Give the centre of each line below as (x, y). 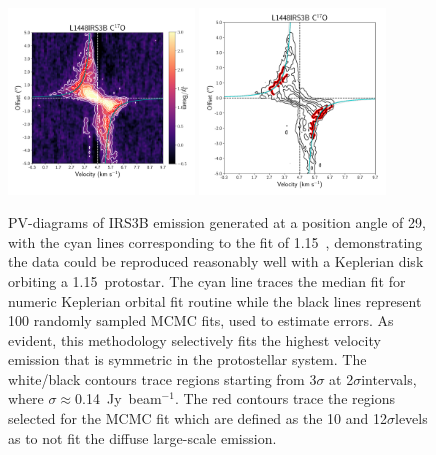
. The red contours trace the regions (284, 398)
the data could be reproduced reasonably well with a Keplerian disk (216, 261)
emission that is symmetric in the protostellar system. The (187, 359)
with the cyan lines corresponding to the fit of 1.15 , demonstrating (215, 241)
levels (411, 418)
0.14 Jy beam (118, 398)
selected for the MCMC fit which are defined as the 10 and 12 (197, 418)
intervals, (389, 378)
